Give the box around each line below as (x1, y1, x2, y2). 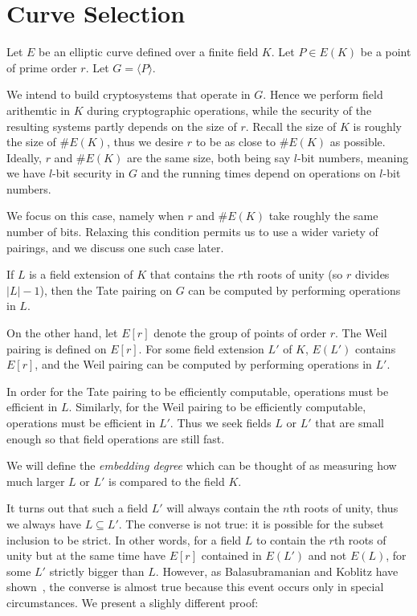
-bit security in (52, 165, 125, 182)
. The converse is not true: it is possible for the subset (118, 515, 384, 532)
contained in (201, 547, 262, 564)
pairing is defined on (6, 340, 107, 357)
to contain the (256, 531, 325, 548)
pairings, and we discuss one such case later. (6, 239, 224, 255)
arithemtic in (6, 101, 70, 118)
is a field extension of (29, 266, 133, 283)
